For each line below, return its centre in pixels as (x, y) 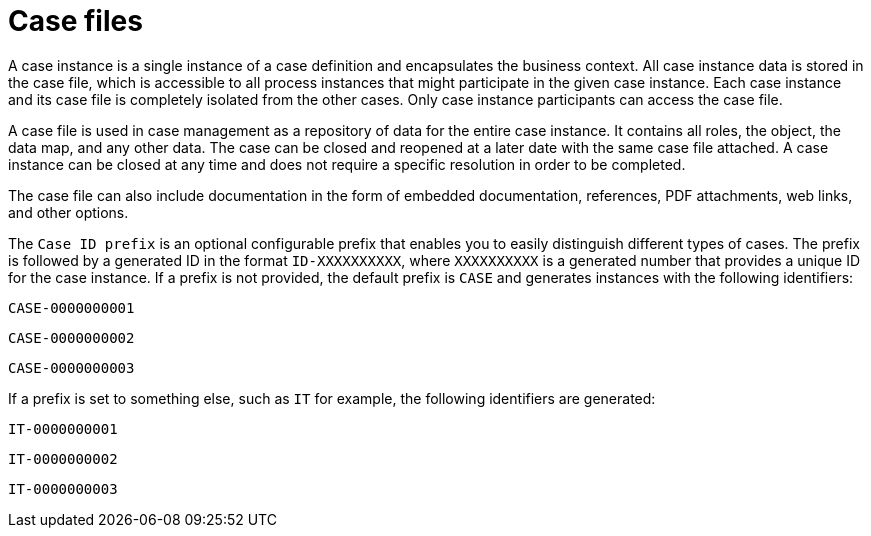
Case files (75, 21)
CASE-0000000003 (71, 367)
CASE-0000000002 (71, 337)
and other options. (68, 212)
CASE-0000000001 (71, 307)
